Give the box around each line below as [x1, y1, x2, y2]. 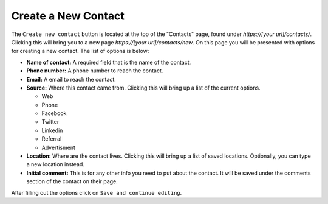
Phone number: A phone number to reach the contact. [26, 67, 163, 74]
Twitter [41, 118, 60, 125]
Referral [41, 135, 62, 142]
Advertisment [41, 144, 76, 151]
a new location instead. [26, 161, 84, 168]
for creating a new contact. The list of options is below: [11, 47, 149, 55]
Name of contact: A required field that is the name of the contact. [26, 58, 191, 66]
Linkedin [41, 127, 63, 134]
